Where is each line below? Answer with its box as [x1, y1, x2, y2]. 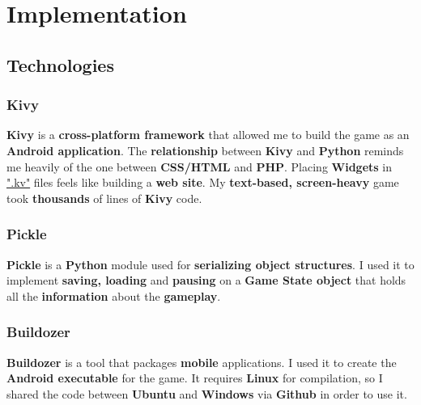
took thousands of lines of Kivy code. [6, 189, 202, 206]
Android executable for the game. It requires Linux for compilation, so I [6, 369, 383, 386]
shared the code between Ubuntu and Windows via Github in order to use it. [6, 385, 407, 402]
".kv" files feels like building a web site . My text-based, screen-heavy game [6, 174, 399, 191]
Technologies [6, 52, 114, 77]
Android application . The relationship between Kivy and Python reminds [6, 141, 404, 158]
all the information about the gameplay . [6, 287, 221, 304]
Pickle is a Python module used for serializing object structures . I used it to [6, 255, 415, 272]
